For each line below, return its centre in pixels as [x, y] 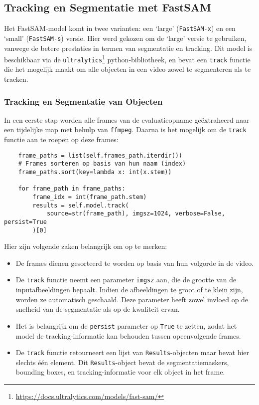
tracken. [16, 79]
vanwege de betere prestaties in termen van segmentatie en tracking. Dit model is [128, 48]
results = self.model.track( [81, 205]
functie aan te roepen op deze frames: [61, 139]
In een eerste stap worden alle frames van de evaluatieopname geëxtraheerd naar [127, 119]
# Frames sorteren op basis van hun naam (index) [102, 164]
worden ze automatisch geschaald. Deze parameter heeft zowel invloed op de [132, 299]
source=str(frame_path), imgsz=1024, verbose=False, [136, 214]
